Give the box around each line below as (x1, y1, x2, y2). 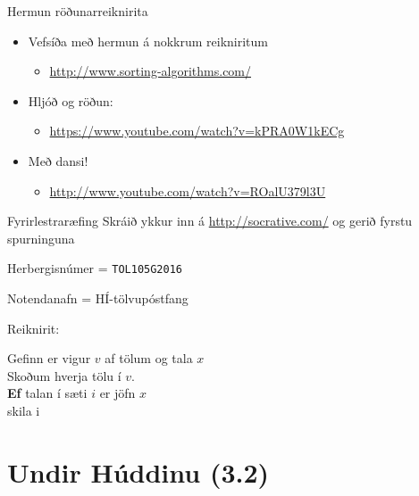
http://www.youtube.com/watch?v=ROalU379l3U (49, 181, 326, 200)
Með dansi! (28, 151, 88, 169)
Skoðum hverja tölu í (7, 366, 122, 384)
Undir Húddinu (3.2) (7, 453, 270, 490)
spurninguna (7, 228, 75, 247)
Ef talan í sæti (7, 384, 88, 402)
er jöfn (99, 384, 136, 402)
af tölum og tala (105, 349, 193, 368)
